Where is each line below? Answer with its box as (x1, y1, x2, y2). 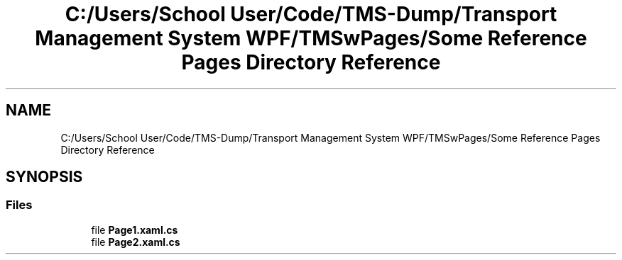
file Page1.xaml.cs (91, 223, 178, 236)
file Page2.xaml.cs (91, 235, 180, 248)
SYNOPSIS (6, 168, 83, 186)
